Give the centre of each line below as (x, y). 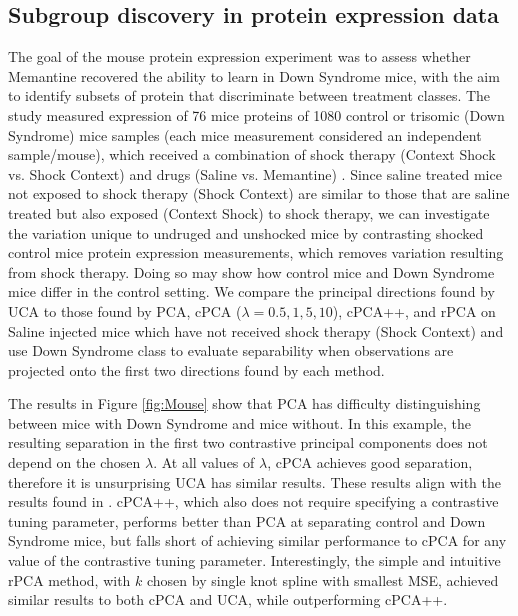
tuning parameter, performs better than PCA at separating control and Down (247, 520)
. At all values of (204, 462)
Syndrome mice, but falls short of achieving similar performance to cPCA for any (257, 540)
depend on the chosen (74, 462)
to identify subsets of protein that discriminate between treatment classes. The (249, 95)
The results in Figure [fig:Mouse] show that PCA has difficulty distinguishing (244, 403)
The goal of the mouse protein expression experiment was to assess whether (239, 56)
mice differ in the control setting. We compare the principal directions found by (251, 291)
